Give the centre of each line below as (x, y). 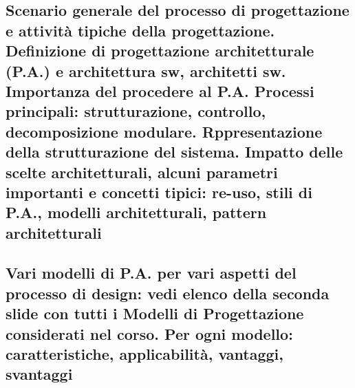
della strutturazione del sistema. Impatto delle (174, 152)
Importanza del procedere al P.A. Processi (160, 90)
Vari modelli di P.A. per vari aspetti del (151, 273)
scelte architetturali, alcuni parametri (142, 172)
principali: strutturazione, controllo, (136, 111)
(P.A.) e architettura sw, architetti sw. (146, 71)
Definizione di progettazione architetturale (160, 51)
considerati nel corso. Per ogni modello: (149, 333)
